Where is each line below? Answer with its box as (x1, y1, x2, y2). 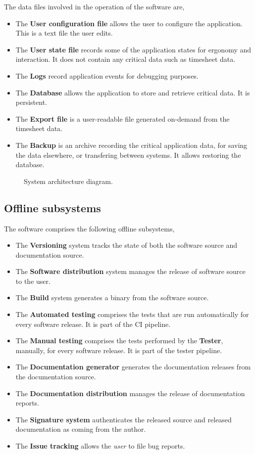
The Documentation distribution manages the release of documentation (15, 388, 245, 398)
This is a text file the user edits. (15, 28, 113, 38)
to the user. (15, 275, 51, 286)
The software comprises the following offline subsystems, (4, 223, 175, 233)
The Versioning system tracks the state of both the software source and (15, 240, 238, 250)
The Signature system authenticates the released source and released (15, 414, 232, 424)
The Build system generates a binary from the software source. (15, 292, 209, 303)
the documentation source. (15, 371, 96, 382)
